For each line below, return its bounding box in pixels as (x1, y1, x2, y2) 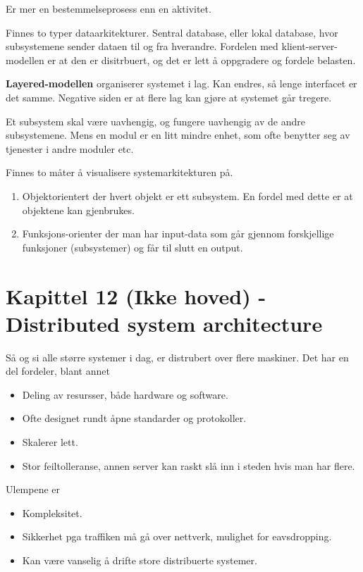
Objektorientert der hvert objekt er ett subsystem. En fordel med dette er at (22, 188, 353, 203)
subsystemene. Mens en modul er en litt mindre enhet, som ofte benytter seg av (6, 128, 350, 142)
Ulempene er (6, 482, 61, 497)
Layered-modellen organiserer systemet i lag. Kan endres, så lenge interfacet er (6, 76, 357, 91)
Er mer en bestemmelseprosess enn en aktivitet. (6, 1, 211, 15)
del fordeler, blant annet (6, 363, 110, 378)
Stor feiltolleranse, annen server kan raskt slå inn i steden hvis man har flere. (22, 458, 355, 473)
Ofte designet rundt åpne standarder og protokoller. (22, 411, 247, 425)
